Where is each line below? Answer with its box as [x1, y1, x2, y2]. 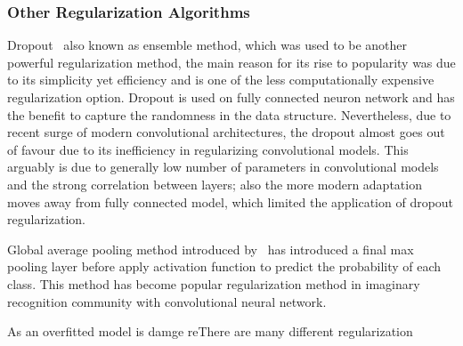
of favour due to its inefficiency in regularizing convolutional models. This [7, 140, 409, 158]
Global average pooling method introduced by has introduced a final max [7, 239, 414, 258]
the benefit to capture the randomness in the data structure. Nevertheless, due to [7, 105, 451, 124]
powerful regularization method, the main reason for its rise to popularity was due [7, 52, 456, 71]
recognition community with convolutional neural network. [7, 292, 327, 310]
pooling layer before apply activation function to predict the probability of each [7, 257, 442, 276]
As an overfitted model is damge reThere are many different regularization [7, 322, 413, 341]
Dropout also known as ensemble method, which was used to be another [7, 36, 408, 54]
